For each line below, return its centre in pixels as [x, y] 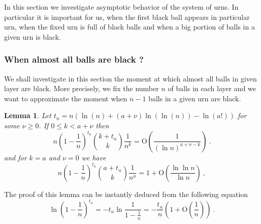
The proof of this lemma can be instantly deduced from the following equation [126, 194]
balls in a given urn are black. [195, 98]
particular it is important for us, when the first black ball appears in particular [127, 17]
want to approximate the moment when [66, 98]
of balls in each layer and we [212, 88]
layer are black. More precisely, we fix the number [81, 88]
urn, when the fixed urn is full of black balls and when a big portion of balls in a [129, 27]
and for [15, 157]
